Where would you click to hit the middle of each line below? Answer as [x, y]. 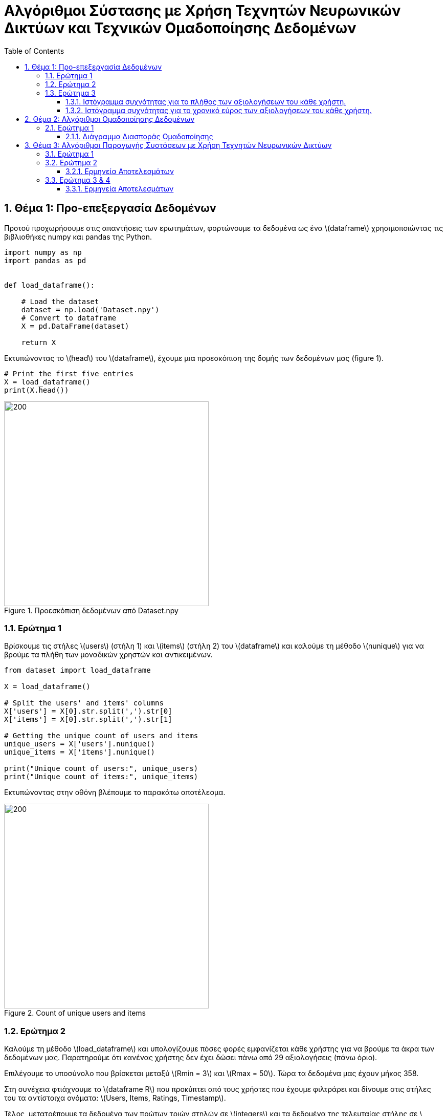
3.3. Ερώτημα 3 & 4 [78, 180]
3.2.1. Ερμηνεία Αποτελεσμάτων [120, 171]
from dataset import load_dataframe [77, 670]
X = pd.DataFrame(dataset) [75, 326]
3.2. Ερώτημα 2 [71, 162]
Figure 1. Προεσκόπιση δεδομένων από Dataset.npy [91, 610]
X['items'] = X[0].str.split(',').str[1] [88, 720]
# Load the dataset [60, 301]
